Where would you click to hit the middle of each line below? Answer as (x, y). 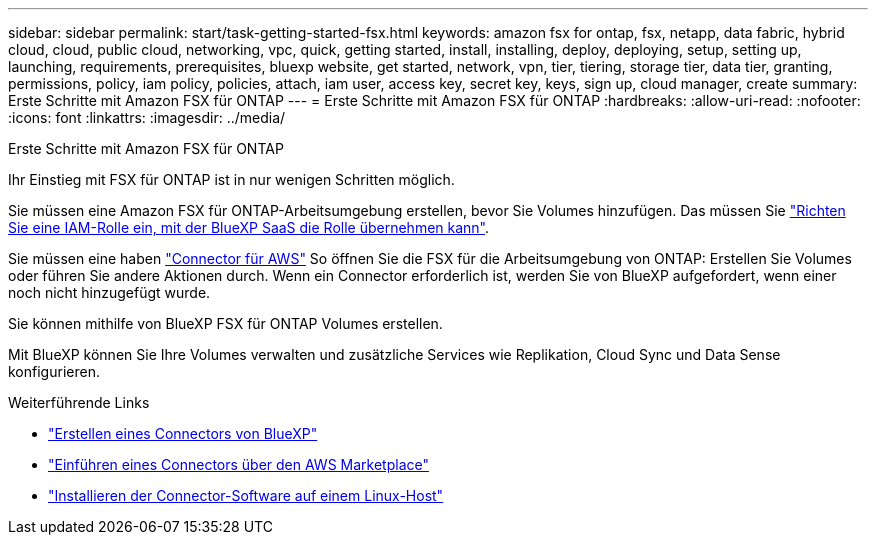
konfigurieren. (54, 371)
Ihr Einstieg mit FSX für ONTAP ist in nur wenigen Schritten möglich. (231, 179)
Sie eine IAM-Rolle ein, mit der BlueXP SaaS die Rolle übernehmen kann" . (249, 227)
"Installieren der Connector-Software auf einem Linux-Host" (246, 495)
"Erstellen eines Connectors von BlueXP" (183, 433)
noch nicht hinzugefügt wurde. (109, 292)
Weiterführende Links (79, 402)
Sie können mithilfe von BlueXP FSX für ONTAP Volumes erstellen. (225, 323)
